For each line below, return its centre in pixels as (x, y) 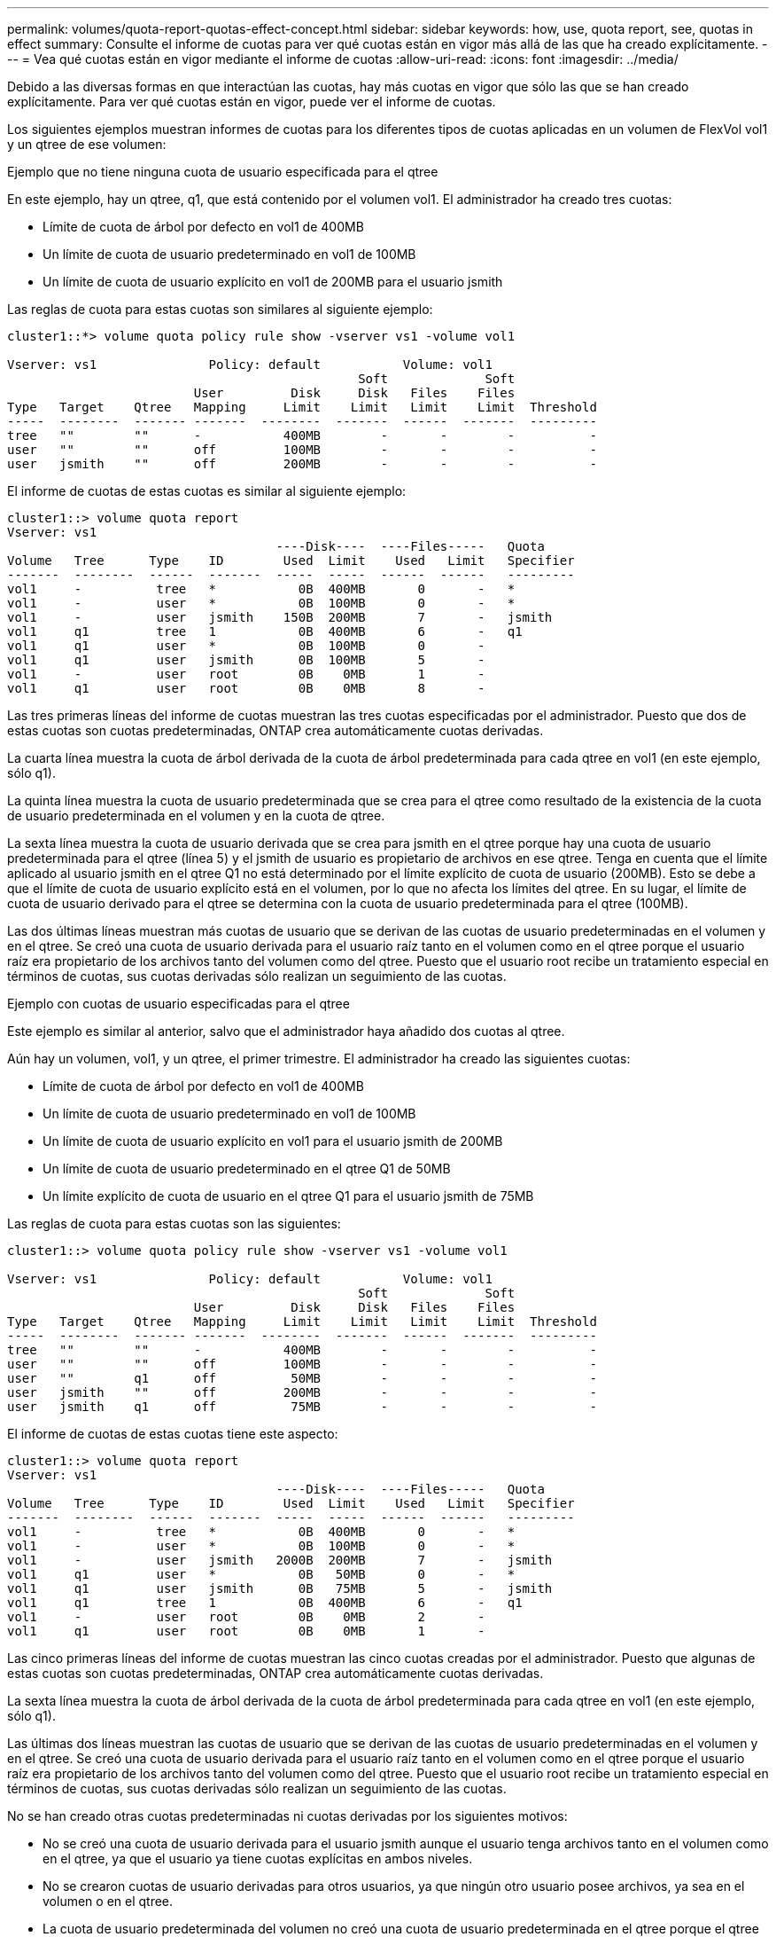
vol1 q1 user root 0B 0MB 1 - (246, 1631)
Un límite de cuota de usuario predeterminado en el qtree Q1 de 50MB (247, 1168)
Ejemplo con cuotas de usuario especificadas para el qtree (178, 1004)
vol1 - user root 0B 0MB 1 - (246, 674)
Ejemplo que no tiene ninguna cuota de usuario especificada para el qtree (223, 172)
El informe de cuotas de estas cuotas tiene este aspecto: (173, 1434)
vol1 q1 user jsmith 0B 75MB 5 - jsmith (280, 1588)
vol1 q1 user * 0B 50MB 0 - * (261, 1574)
